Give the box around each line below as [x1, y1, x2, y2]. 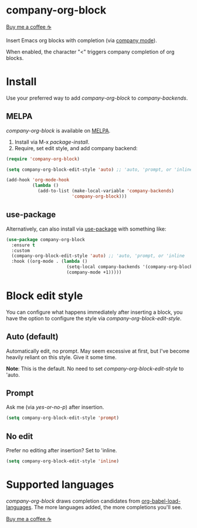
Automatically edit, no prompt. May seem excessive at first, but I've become [6, 347, 190, 354]
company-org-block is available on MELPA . [6, 127, 111, 134]
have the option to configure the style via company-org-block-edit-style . [6, 314, 182, 321]
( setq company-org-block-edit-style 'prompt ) [6, 415, 119, 421]
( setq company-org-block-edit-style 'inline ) [6, 458, 119, 464]
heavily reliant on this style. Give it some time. [6, 353, 117, 361]
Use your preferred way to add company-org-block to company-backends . [6, 94, 188, 101]
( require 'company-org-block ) [6, 156, 80, 162]
